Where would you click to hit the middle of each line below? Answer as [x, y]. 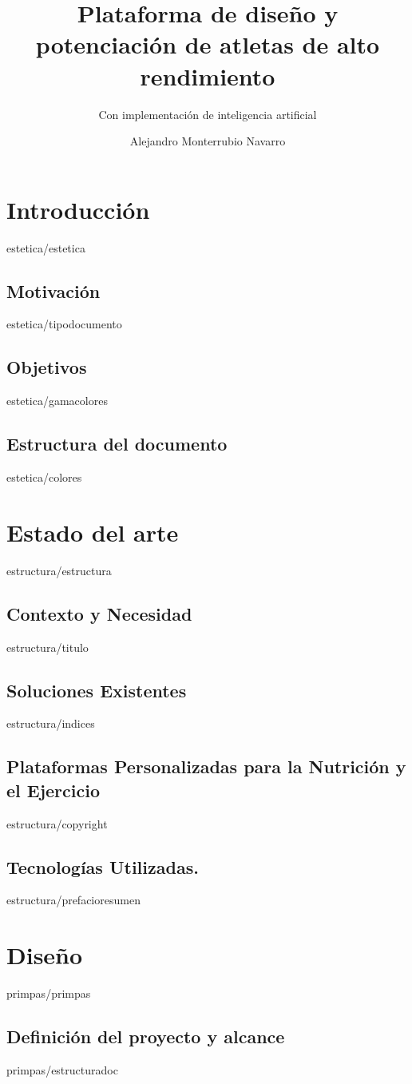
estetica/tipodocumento [64, 324]
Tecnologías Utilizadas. [103, 866]
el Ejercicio [53, 790]
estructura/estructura [59, 570]
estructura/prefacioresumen [73, 900]
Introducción [78, 209]
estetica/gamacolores [57, 401]
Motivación [53, 290]
